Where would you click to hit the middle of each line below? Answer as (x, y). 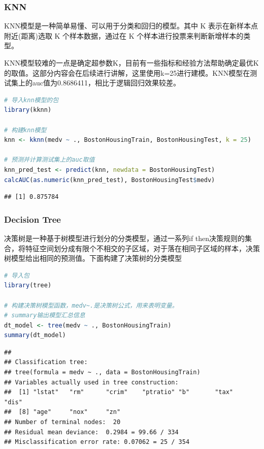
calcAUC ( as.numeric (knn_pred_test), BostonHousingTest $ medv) (110, 180)
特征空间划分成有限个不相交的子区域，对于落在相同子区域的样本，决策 (142, 248)
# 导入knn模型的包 (31, 100)
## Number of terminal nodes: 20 (62, 422)
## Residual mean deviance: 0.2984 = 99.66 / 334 (91, 432)
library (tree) (28, 286)
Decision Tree (32, 219)
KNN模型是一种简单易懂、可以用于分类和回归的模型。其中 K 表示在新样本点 (131, 26)
